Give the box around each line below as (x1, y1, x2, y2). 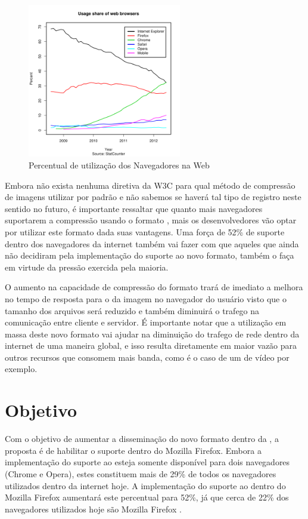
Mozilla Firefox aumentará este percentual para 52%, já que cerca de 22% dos (5, 491, 289, 503)
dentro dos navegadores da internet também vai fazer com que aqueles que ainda (5, 237, 299, 250)
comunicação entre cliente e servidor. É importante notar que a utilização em (5, 316, 287, 328)
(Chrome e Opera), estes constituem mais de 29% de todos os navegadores (5, 467, 276, 480)
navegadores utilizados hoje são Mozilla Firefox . (5, 502, 182, 515)
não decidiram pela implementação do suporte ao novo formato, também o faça (5, 249, 294, 262)
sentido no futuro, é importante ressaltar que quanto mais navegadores (5, 202, 263, 214)
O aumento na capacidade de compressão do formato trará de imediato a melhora (5, 281, 303, 293)
